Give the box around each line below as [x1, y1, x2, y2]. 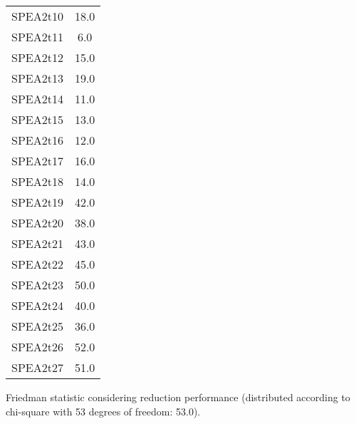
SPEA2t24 [11, 297, 63, 314]
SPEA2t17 [11, 152, 63, 169]
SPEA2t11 [11, 29, 63, 45]
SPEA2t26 [11, 338, 63, 355]
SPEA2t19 [11, 194, 63, 210]
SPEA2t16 [11, 132, 63, 148]
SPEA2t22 [11, 256, 63, 272]
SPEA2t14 [11, 91, 63, 107]
